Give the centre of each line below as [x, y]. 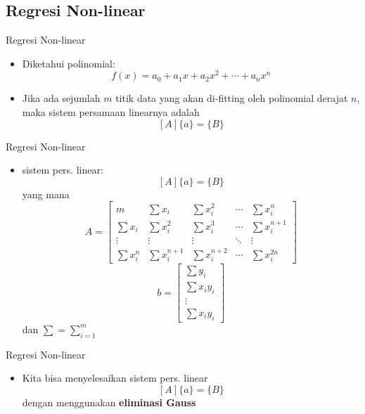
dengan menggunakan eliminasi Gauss [109, 402]
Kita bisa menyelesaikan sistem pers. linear [115, 378]
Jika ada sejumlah [61, 98]
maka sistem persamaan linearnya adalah [111, 112]
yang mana [46, 194]
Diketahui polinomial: [69, 63]
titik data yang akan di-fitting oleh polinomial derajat [232, 98]
